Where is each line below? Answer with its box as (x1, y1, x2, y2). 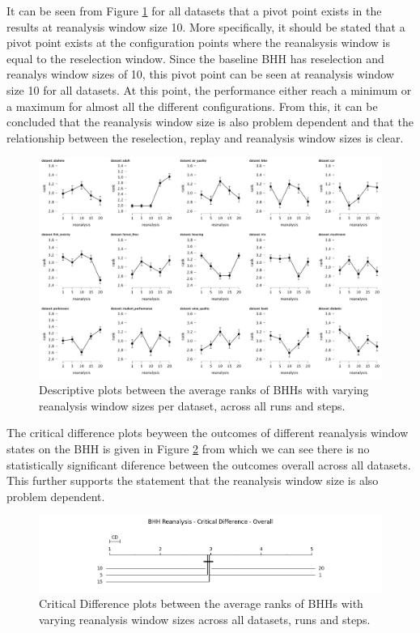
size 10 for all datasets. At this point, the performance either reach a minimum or (6, 81, 412, 98)
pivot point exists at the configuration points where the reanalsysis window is (6, 34, 390, 51)
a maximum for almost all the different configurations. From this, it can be (6, 97, 378, 114)
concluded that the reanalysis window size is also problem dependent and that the (6, 113, 414, 130)
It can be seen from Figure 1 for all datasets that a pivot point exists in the (6, 2, 382, 19)
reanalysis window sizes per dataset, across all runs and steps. (39, 397, 346, 414)
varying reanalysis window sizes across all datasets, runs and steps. (39, 610, 371, 627)
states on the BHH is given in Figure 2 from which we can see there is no (6, 440, 370, 457)
